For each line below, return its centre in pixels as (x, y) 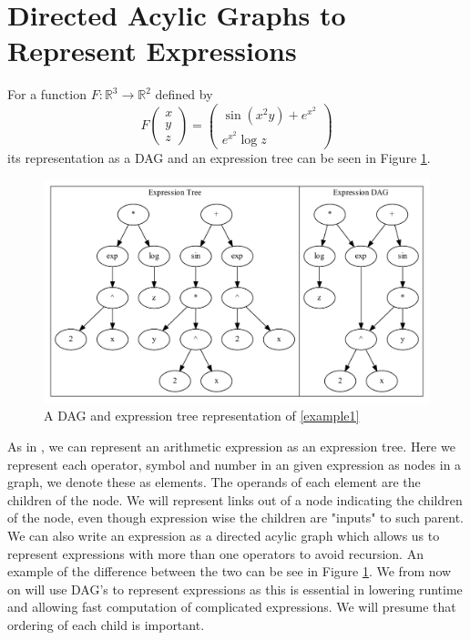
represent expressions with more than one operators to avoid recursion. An (215, 553)
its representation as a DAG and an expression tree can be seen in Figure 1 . (219, 157)
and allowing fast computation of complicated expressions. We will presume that (232, 607)
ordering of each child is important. (106, 624)
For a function (47, 94)
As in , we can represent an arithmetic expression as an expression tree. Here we (231, 446)
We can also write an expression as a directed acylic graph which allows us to (224, 535)
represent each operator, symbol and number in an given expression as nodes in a (235, 464)
